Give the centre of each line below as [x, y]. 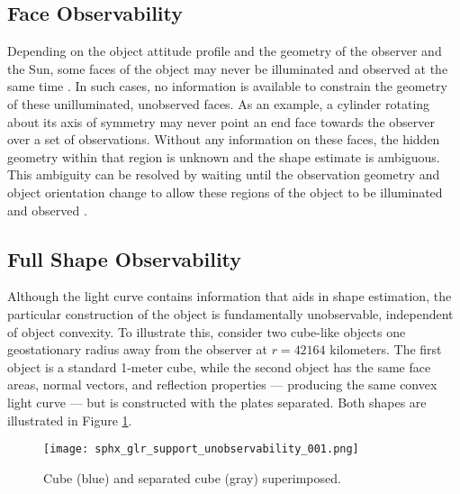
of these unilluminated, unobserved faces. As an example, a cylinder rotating [219, 103]
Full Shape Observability [125, 258]
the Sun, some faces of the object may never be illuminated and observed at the [228, 68]
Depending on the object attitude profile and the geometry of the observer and [225, 51]
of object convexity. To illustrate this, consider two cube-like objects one [207, 331]
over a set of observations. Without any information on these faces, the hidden [224, 139]
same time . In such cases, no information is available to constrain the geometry [227, 86]
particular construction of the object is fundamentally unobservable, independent [230, 313]
